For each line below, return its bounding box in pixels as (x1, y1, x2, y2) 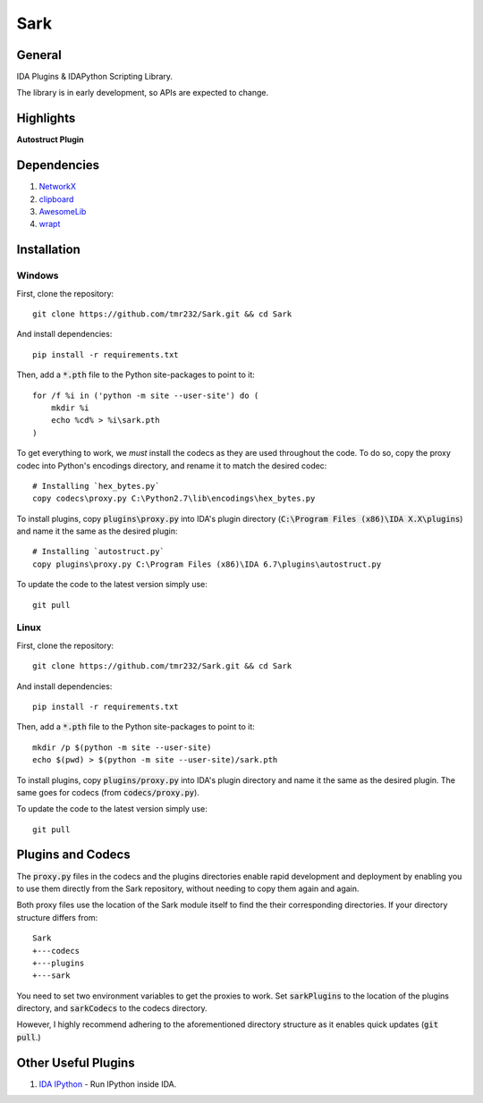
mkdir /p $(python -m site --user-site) (32, 742, 212, 753)
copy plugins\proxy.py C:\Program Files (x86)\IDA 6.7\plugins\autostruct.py (32, 559, 382, 569)
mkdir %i (50, 402, 89, 413)
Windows (16, 269, 59, 282)
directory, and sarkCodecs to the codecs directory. (16, 1003, 208, 1014)
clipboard (38, 193, 74, 205)
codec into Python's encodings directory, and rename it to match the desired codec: (16, 460, 327, 471)
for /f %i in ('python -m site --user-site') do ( (32, 390, 259, 400)
